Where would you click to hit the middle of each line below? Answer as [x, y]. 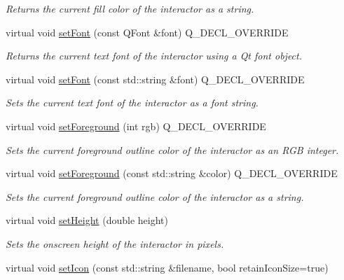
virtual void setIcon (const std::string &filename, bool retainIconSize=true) [167, 267]
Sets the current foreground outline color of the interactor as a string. [155, 196]
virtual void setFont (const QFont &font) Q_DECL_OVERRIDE [147, 32]
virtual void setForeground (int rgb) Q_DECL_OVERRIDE [136, 126]
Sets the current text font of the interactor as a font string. [132, 103]
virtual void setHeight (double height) [87, 220]
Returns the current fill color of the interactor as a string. [130, 8]
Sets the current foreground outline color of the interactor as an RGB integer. [172, 149]
